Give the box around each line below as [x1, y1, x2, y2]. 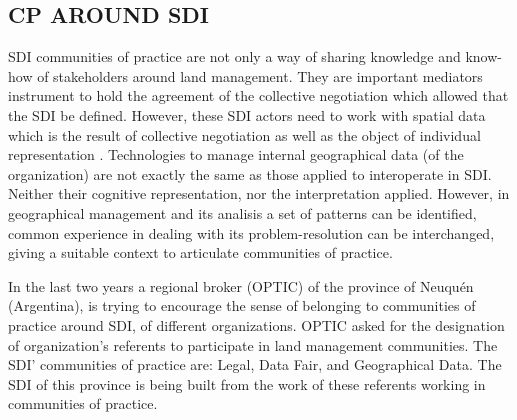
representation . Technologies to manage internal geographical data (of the [8, 144, 464, 165]
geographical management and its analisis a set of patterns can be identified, [8, 202, 477, 223]
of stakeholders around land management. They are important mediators [37, 65, 483, 86]
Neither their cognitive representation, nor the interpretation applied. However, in [8, 183, 510, 204]
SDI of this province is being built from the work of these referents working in [8, 373, 486, 394]
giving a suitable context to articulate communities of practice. [8, 242, 393, 263]
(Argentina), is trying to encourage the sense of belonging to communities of [8, 295, 476, 316]
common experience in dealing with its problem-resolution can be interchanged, [8, 222, 495, 243]
